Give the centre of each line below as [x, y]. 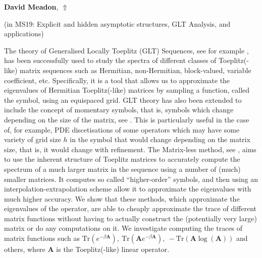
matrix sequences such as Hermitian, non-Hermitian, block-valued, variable [136, 70]
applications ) [24, 34]
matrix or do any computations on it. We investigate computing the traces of [123, 228]
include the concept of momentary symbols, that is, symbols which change [119, 110]
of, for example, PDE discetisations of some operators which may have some [122, 129]
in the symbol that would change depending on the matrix [160, 139]
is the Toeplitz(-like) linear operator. [113, 249]
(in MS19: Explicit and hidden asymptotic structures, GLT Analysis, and [117, 23]
